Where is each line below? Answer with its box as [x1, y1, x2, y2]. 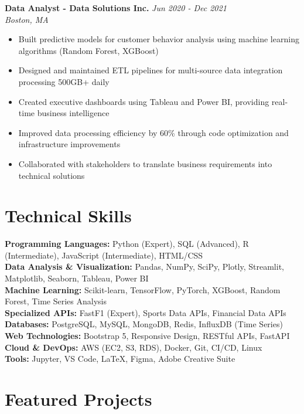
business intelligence [37, 107, 110, 119]
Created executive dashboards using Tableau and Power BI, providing [18, 95, 269, 107]
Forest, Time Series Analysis [5, 295, 107, 307]
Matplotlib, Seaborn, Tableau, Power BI [5, 272, 149, 284]
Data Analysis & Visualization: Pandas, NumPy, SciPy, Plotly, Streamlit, [5, 260, 284, 273]
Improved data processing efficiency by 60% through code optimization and [18, 126, 289, 138]
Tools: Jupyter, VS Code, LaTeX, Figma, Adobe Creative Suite [5, 352, 235, 365]
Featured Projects [5, 386, 152, 410]
